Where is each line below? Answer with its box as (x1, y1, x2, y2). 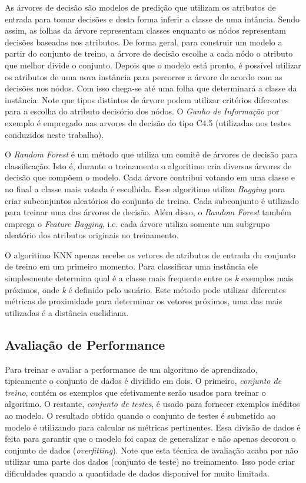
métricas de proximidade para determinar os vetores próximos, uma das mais (5, 295, 282, 307)
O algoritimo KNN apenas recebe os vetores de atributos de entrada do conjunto (5, 248, 295, 261)
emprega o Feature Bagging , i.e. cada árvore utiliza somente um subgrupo (5, 217, 270, 229)
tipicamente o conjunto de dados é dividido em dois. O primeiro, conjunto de (5, 374, 282, 387)
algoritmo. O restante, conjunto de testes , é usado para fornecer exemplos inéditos (5, 397, 300, 410)
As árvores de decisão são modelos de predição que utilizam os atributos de (5, 1, 276, 13)
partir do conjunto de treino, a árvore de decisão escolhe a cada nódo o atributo (5, 47, 293, 60)
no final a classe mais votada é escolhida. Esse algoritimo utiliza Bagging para (5, 182, 285, 195)
